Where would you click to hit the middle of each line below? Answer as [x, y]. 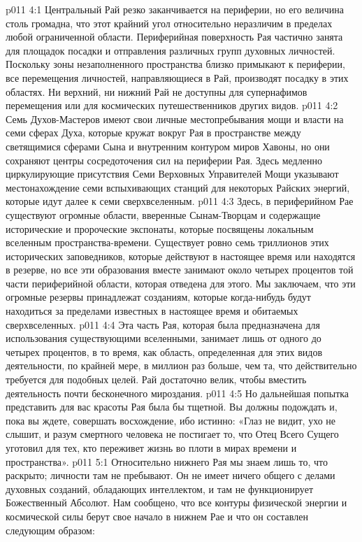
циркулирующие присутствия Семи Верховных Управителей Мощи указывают [172, 174]
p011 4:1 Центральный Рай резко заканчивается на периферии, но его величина [175, 9]
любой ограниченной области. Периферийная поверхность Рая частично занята [174, 37]
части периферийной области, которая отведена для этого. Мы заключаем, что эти [181, 283]
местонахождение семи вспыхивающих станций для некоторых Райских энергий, [178, 187]
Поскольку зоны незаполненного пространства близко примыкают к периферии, [175, 64]
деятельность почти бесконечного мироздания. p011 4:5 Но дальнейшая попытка [178, 393]
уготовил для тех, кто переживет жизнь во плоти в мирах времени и [151, 448]
